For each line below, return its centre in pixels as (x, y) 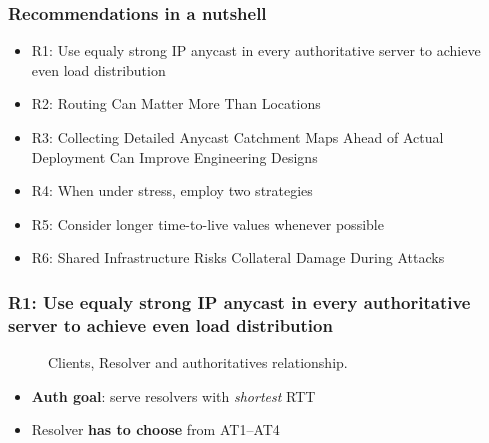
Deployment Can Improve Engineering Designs (174, 156)
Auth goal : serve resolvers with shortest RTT (173, 395)
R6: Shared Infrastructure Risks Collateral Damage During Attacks (238, 257)
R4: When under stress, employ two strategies (172, 190)
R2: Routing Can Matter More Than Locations (176, 103)
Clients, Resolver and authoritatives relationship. (198, 362)
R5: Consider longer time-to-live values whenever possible (207, 223)
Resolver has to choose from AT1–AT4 (155, 429)
